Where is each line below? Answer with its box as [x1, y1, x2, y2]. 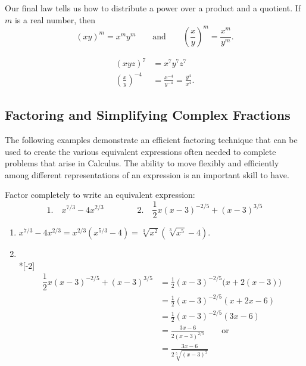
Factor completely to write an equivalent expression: [5, 188, 195, 201]
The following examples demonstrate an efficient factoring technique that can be [5, 134, 298, 146]
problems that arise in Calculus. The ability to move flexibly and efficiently [5, 157, 279, 169]
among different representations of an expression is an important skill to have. [5, 168, 289, 181]
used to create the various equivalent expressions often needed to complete [5, 145, 276, 157]
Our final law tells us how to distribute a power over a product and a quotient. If [5, 2, 301, 14]
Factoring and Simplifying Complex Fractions [5, 106, 291, 124]
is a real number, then [14, 13, 96, 26]
